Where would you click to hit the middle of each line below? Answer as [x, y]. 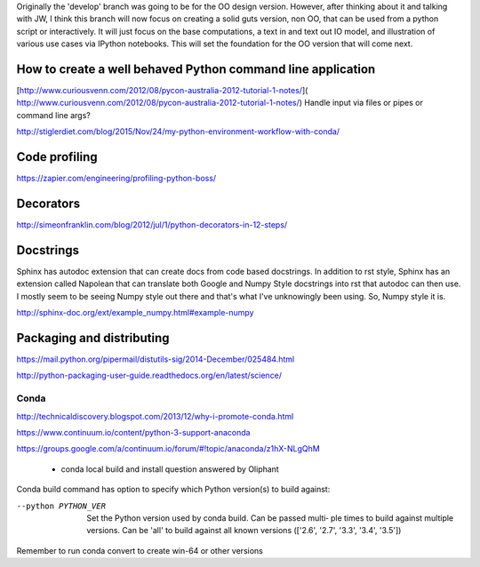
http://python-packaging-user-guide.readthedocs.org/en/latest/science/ [149, 375]
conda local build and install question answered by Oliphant [170, 469]
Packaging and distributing [93, 338]
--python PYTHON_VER [61, 506]
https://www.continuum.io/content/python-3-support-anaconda [133, 432]
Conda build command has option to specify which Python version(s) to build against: [173, 490]
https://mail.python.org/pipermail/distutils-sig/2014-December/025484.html [156, 359]
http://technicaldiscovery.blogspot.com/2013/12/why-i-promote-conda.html [155, 416]
